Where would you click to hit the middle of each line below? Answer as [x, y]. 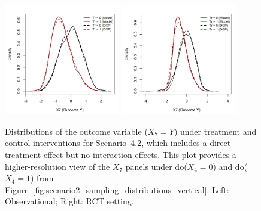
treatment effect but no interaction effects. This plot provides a [121, 155]
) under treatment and [215, 131]
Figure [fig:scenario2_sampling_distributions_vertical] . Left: [117, 189]
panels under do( [156, 166]
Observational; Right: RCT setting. [69, 201]
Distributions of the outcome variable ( [76, 131]
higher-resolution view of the [57, 166]
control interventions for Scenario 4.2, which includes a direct [118, 143]
